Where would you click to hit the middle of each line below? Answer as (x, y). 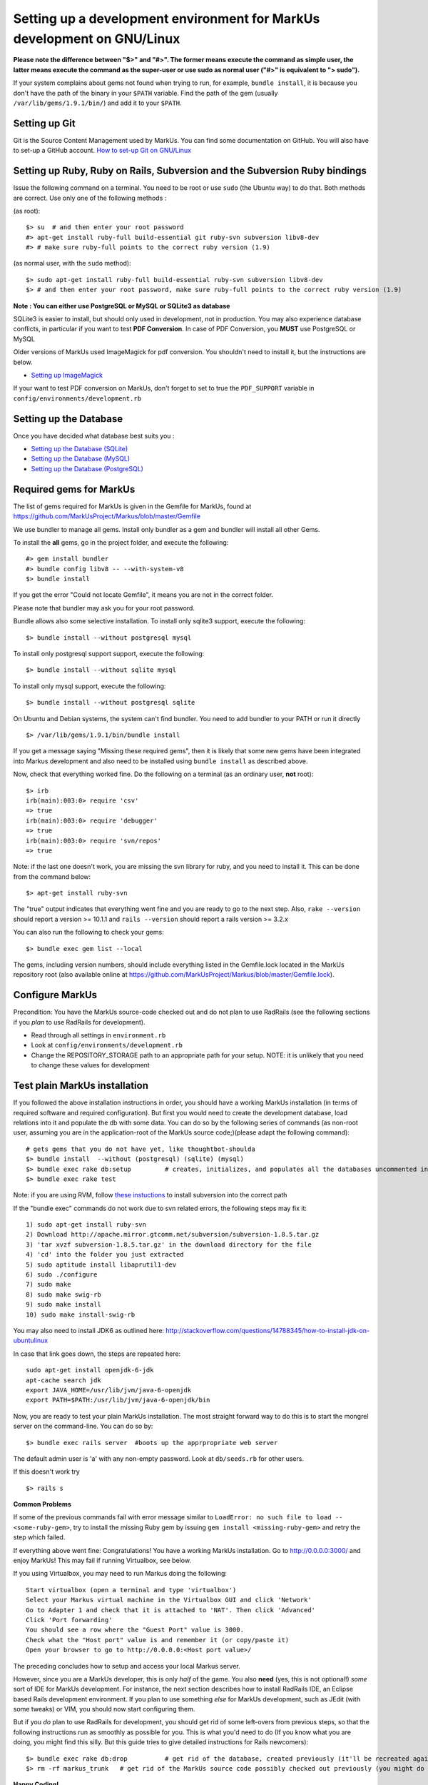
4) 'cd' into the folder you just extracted (105, 1254)
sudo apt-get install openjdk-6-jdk (90, 1370)
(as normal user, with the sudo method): (72, 263)
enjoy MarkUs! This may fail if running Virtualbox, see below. (102, 1561)
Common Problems (42, 1504)
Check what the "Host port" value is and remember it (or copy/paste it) (158, 1640)
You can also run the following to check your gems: (88, 932)
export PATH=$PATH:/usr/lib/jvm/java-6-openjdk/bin (118, 1400)
